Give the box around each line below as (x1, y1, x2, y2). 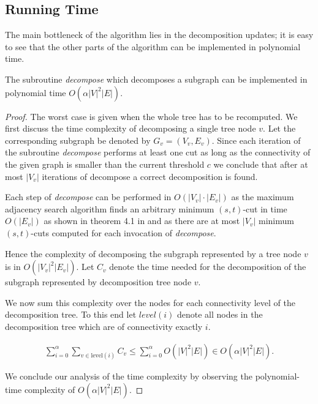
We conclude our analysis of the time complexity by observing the (5, 370, 252, 383)
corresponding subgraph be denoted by (5, 133, 151, 146)
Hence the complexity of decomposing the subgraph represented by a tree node (5, 247, 301, 260)
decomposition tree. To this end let (5, 308, 137, 321)
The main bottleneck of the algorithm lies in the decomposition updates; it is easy (5, 28, 314, 41)
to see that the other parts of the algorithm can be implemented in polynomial (5, 40, 301, 53)
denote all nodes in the (176, 308, 263, 321)
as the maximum (231, 190, 294, 203)
